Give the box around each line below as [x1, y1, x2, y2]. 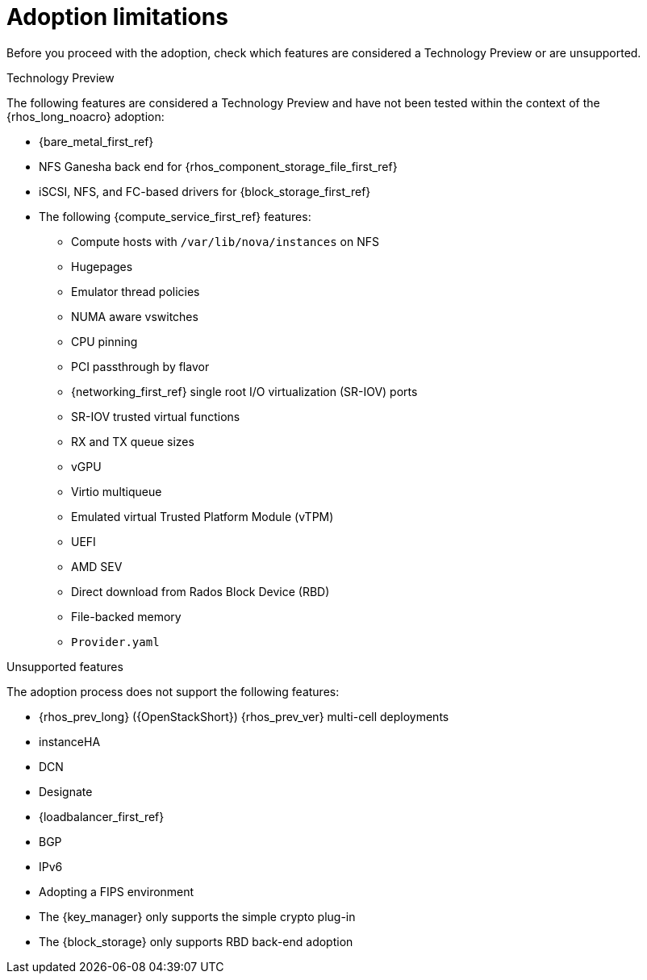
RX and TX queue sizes [71, 434, 194, 448]
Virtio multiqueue [71, 484, 162, 498]
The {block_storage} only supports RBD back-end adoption [39, 934, 353, 949]
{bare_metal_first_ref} [39, 134, 154, 148]
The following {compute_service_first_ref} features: [39, 209, 311, 223]
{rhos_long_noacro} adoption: [6, 109, 165, 123]
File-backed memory [71, 609, 182, 623]
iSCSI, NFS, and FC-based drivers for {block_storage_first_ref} [39, 184, 371, 198]
